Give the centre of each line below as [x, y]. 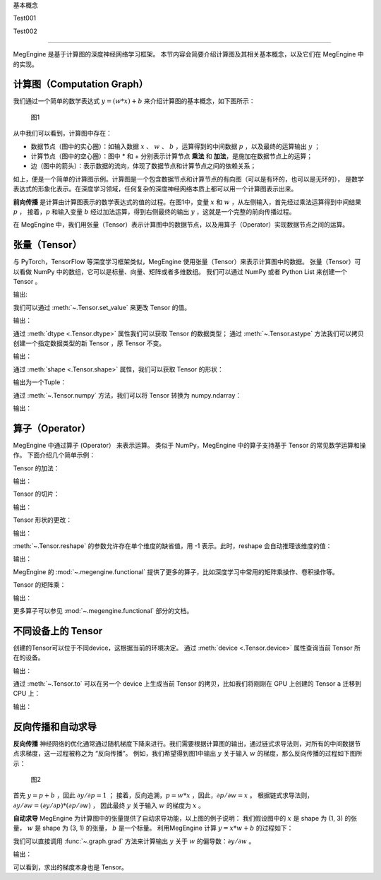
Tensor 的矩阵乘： [40, 585]
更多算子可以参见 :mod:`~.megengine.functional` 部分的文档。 [103, 610]
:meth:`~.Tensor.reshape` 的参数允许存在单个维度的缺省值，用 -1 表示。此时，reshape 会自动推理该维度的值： [173, 546]
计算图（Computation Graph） [80, 84]
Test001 [25, 18]
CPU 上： [27, 694]
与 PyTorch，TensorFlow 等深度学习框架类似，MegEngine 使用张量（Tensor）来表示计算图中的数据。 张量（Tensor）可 [187, 262]
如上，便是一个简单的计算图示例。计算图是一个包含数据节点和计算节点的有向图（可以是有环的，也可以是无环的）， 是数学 [188, 179]
